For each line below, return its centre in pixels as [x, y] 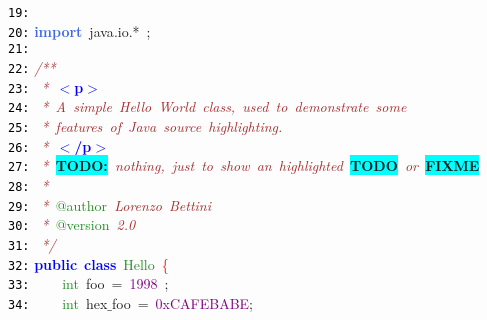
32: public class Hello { [88, 263]
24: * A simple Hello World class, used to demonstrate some [207, 106]
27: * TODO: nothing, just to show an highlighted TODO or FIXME [244, 165]
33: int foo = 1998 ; [88, 283]
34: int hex [58, 302]
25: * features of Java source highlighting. [145, 125]
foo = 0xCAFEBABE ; [182, 302]
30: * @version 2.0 [72, 224]
